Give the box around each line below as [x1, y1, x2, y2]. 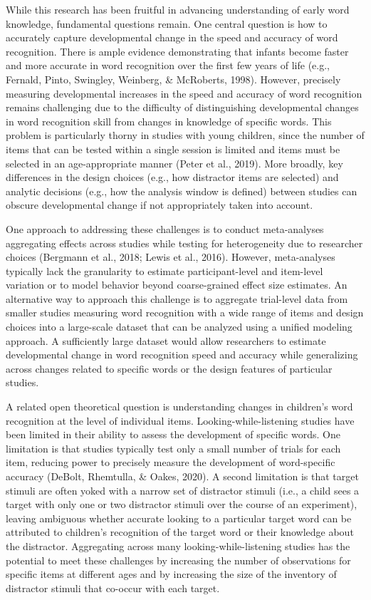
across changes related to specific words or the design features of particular [6, 361, 333, 376]
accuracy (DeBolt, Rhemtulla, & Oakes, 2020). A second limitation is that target [6, 469, 359, 483]
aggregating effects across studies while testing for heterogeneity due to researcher [6, 235, 363, 250]
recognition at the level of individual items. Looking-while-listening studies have [6, 413, 355, 428]
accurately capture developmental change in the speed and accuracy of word [6, 30, 338, 45]
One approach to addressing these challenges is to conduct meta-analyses [6, 221, 324, 236]
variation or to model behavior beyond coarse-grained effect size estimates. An [6, 277, 348, 292]
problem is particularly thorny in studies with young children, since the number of [6, 128, 365, 143]
